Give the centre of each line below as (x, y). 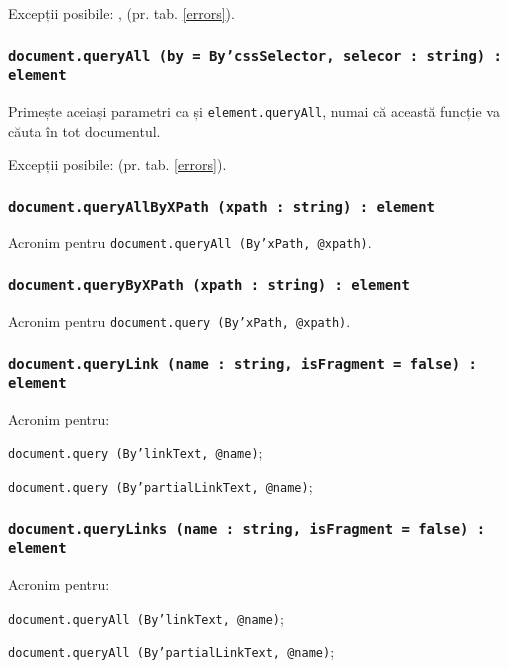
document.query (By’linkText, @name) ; (135, 452)
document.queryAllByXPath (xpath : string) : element (221, 206)
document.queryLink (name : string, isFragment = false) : (242, 363)
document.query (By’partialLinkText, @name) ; (160, 486)
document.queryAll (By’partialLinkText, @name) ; (171, 651)
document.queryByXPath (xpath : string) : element (209, 285)
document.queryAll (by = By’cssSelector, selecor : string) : (255, 55)
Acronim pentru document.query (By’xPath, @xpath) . (179, 320)
